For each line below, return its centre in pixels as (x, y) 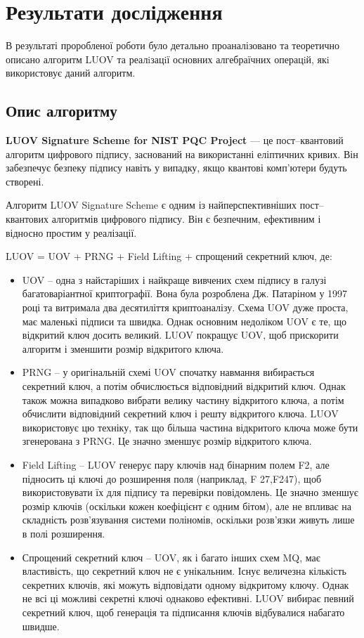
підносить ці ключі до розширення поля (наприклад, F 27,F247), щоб (172, 478)
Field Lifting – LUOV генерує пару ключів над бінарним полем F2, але (176, 464)
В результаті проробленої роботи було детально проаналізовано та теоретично (173, 45)
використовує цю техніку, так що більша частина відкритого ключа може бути (190, 427)
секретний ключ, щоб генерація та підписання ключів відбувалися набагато (183, 612)
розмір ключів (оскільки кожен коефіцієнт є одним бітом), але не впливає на (187, 506)
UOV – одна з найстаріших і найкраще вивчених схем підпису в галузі (174, 279)
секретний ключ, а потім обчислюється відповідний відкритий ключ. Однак (184, 386)
